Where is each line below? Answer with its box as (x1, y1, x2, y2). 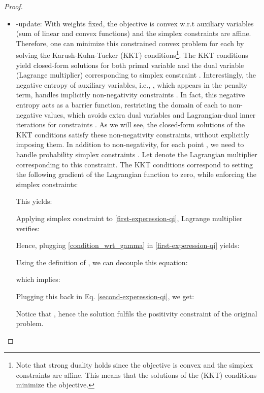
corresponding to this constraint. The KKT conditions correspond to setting (16, 159, 253, 169)
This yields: (16, 196, 52, 206)
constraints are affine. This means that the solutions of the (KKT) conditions (16, 369, 257, 380)
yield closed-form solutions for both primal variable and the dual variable (16, 59, 244, 70)
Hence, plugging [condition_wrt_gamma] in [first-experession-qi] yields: (16, 240, 240, 251)
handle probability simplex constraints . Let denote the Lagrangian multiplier (16, 149, 257, 159)
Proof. (4, 1, 23, 11)
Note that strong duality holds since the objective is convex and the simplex (16, 360, 253, 370)
